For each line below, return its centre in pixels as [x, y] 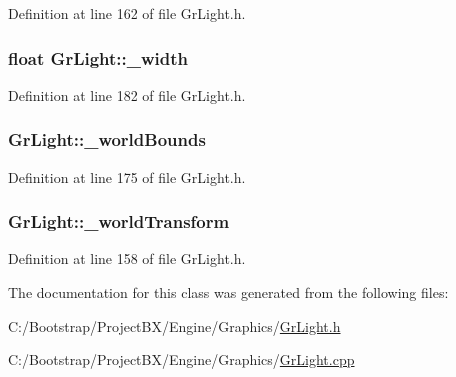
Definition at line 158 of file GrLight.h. [127, 258]
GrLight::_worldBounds [107, 139]
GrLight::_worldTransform [119, 221]
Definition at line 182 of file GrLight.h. [127, 94]
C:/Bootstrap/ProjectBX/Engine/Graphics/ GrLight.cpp [181, 359]
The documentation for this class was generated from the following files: [228, 292]
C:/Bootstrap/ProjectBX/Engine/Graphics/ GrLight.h [174, 325]
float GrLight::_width [98, 57]
